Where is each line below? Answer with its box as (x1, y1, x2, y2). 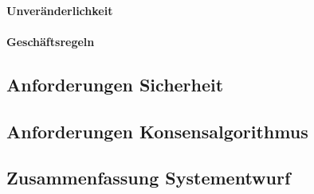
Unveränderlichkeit (6, 2, 113, 18)
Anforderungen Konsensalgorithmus (6, 118, 308, 143)
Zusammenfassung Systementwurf (6, 165, 291, 190)
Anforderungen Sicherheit (6, 72, 224, 96)
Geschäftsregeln (6, 33, 95, 49)
